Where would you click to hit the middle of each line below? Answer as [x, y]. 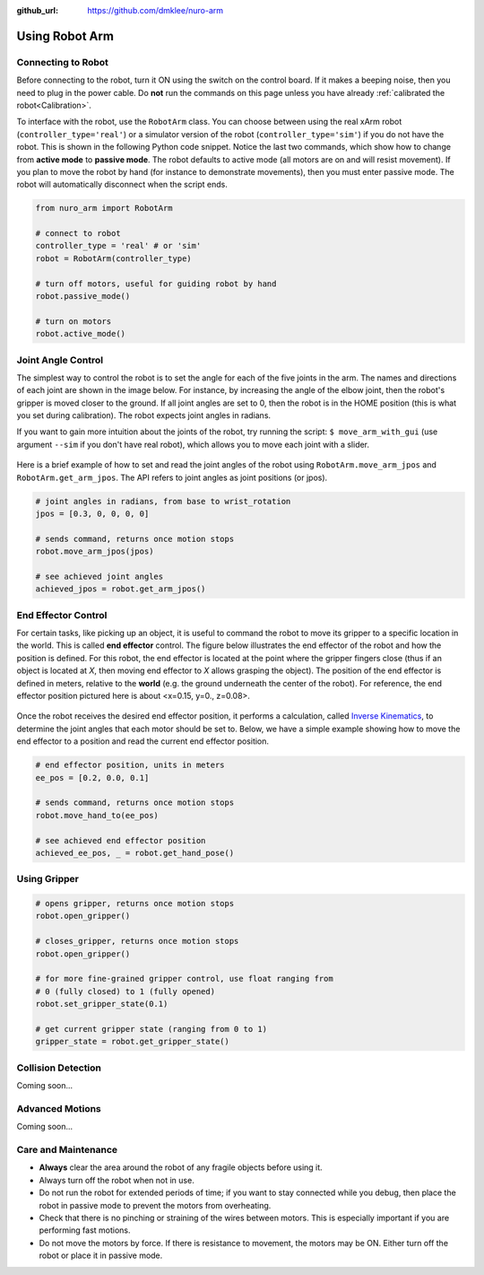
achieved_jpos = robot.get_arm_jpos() [121, 589]
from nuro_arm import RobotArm [104, 208]
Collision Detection [59, 1068]
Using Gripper [48, 879]
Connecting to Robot [63, 62]
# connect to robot [78, 234]
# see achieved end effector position [121, 840]
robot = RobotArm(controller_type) [113, 258]
